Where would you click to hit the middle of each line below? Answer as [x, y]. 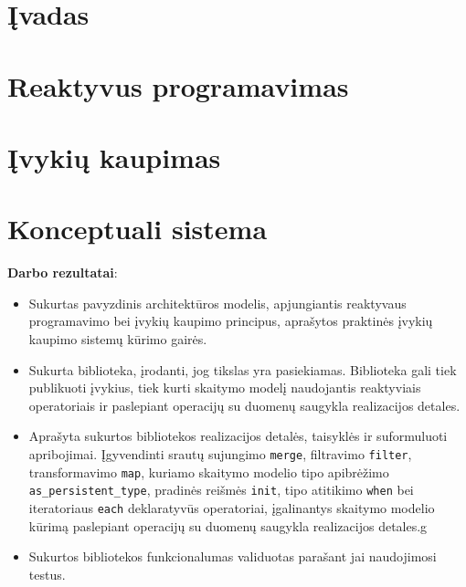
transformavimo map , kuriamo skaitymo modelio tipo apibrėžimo [209, 472]
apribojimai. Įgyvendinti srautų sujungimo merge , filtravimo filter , [220, 454]
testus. [47, 574]
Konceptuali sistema [138, 229]
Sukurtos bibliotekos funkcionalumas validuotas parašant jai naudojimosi [233, 556]
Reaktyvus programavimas [178, 85]
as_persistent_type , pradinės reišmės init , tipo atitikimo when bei [221, 490]
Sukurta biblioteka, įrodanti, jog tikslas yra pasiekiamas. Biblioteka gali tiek [243, 369]
